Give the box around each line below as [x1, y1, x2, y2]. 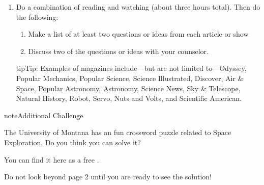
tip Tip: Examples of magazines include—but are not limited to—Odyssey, [16, 63, 247, 73]
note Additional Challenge [4, 110, 83, 120]
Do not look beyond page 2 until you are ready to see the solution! [4, 171, 212, 182]
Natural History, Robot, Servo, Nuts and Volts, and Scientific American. [16, 93, 242, 103]
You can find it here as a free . [4, 154, 99, 165]
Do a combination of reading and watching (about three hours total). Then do [16, 2, 260, 12]
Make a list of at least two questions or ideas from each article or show [28, 29, 249, 39]
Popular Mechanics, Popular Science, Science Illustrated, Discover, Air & [16, 72, 244, 83]
